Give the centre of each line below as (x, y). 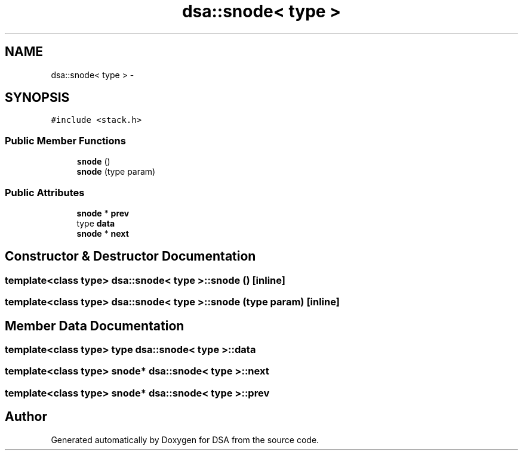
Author (26, 417)
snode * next (103, 233)
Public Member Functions (65, 140)
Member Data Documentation (95, 326)
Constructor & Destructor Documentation (130, 256)
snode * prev (103, 213)
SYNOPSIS (37, 98)
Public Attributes (45, 192)
